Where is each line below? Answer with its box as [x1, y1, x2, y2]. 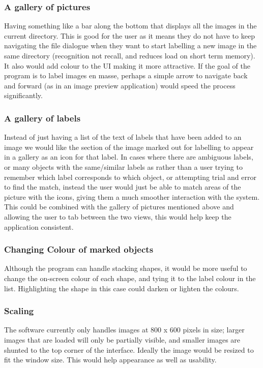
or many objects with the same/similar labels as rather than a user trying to [4, 161, 243, 172]
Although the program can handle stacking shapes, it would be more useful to [4, 263, 247, 273]
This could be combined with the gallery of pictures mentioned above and [4, 201, 234, 212]
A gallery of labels [4, 111, 81, 124]
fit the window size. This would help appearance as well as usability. [4, 354, 217, 365]
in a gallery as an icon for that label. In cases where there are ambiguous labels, [4, 151, 253, 162]
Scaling [4, 304, 34, 317]
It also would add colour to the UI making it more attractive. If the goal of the [4, 60, 250, 71]
